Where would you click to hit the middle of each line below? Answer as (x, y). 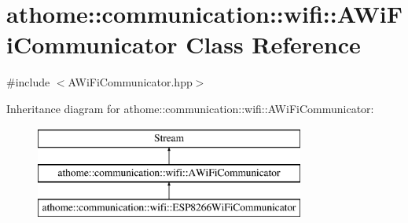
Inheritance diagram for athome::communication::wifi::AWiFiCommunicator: (190, 108)
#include (28, 82)
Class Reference (273, 44)
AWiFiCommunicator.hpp (130, 82)
